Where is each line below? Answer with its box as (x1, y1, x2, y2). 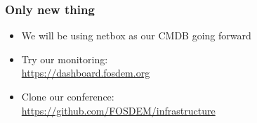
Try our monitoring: (21, 51, 108, 66)
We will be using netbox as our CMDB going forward (21, 28, 251, 43)
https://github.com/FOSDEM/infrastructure (21, 103, 216, 117)
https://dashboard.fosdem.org (21, 65, 150, 80)
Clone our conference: (21, 89, 114, 103)
